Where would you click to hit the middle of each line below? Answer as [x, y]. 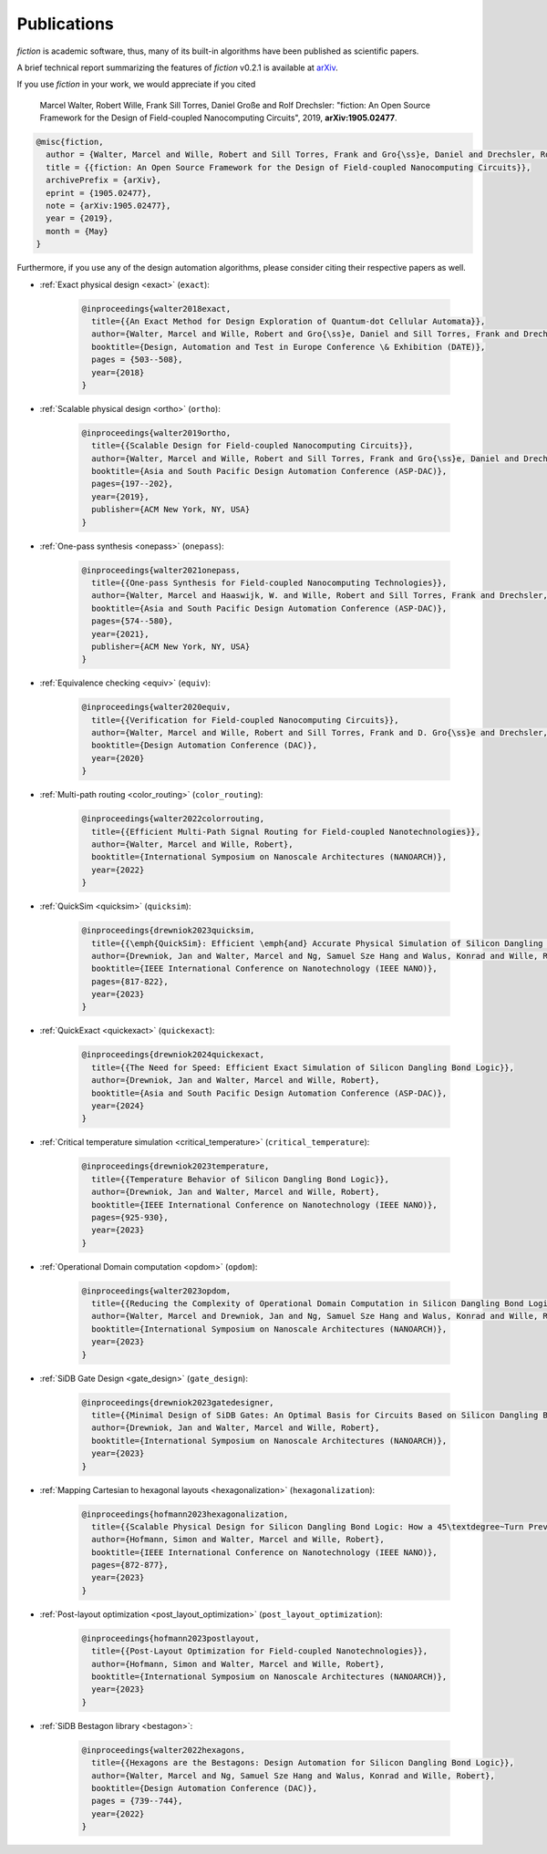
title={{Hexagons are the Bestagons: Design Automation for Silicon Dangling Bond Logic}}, [303, 1763]
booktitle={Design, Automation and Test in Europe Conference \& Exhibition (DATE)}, [289, 347]
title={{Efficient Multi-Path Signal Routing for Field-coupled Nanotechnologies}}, [286, 831]
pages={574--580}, [132, 621]
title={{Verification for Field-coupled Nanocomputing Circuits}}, [245, 720]
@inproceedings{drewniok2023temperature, [175, 1166]
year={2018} [118, 372]
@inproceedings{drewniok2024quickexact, [173, 1055]
